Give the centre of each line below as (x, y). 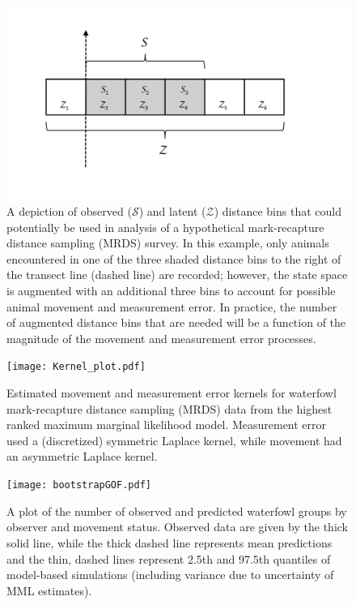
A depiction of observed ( (69, 211)
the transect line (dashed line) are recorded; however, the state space (177, 275)
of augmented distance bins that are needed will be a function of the (176, 322)
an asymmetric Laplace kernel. (82, 456)
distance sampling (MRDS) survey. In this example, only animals (168, 243)
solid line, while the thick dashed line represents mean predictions (170, 542)
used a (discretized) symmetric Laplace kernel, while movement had (174, 440)
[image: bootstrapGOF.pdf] (79, 485)
